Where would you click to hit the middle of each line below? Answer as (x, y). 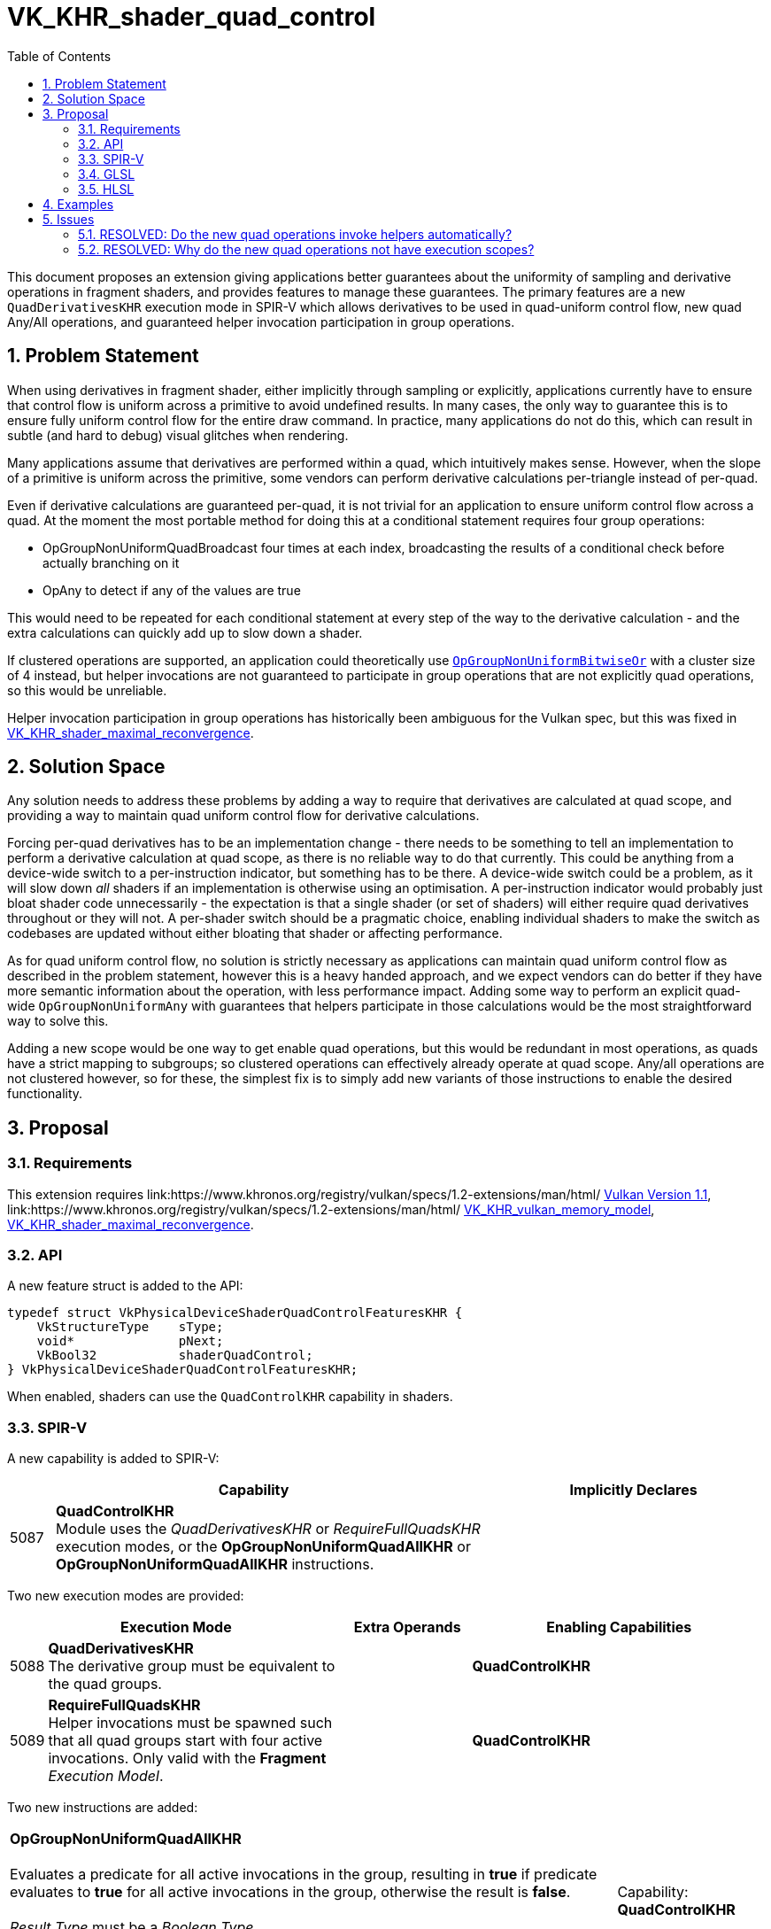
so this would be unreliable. (87, 690)
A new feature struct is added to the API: (125, 1286)
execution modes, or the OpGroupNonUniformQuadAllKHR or (263, 1547)
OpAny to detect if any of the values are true (172, 590)
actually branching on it (111, 562)
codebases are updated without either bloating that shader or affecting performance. (255, 934)
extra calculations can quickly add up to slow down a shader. (185, 632)
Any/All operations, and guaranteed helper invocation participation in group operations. (261, 321)
